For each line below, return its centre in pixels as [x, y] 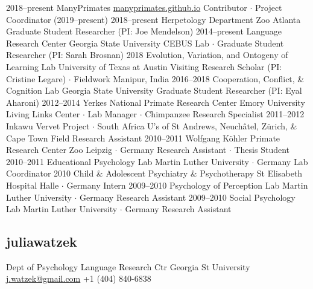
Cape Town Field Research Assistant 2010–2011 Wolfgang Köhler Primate [143, 138]
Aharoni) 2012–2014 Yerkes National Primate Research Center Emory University [156, 102]
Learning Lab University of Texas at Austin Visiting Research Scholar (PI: [144, 66]
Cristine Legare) [36, 78]
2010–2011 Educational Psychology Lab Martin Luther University [128, 161]
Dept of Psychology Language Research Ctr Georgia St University [128, 266]
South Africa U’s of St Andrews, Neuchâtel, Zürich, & [197, 125]
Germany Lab [283, 161]
